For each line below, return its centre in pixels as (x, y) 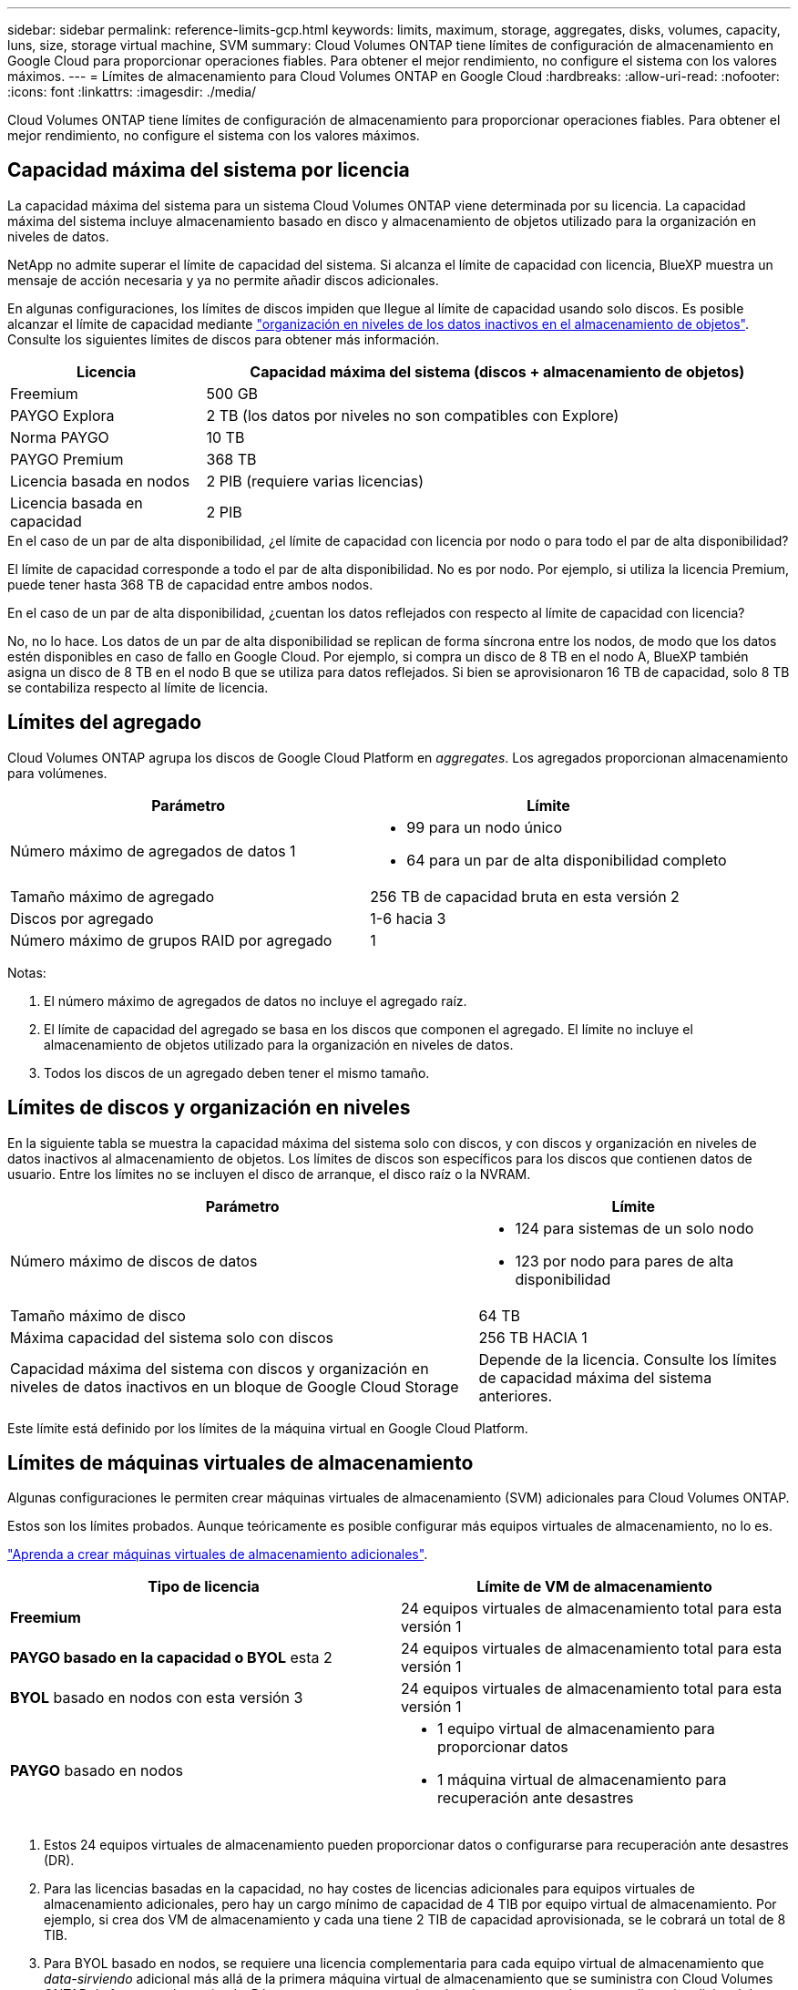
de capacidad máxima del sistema (595, 1377)
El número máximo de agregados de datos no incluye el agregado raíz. (256, 1000)
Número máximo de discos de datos (134, 1261)
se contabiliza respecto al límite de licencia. (138, 687)
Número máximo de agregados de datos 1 (153, 851)
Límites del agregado (105, 723)
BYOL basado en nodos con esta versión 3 (157, 1698)
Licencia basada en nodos (100, 481)
